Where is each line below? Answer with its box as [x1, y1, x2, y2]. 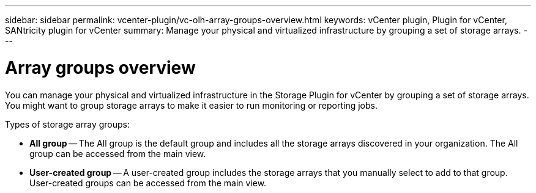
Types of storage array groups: [5, 118, 130, 129]
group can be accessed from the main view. [29, 148, 206, 159]
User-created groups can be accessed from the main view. [29, 177, 267, 188]
